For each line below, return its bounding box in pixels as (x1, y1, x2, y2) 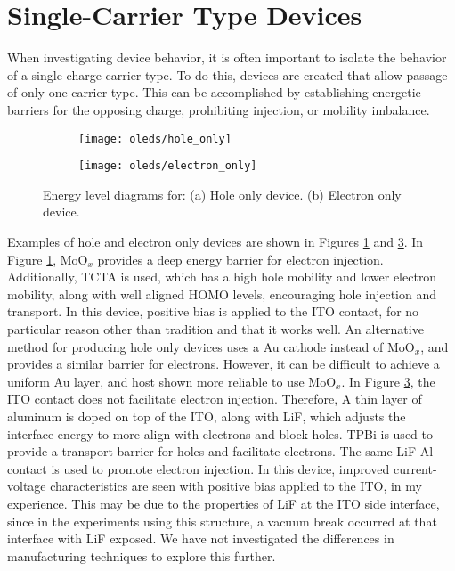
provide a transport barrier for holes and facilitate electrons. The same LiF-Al (7, 442, 434, 461)
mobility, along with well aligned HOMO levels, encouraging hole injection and (7, 284, 436, 303)
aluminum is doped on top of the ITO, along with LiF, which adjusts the (7, 406, 406, 425)
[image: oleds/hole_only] (78, 132, 232, 145)
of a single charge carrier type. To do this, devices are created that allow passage (7, 65, 448, 84)
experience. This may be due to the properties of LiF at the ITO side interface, (7, 494, 440, 512)
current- (393, 459, 437, 477)
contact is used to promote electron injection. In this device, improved (7, 459, 390, 477)
